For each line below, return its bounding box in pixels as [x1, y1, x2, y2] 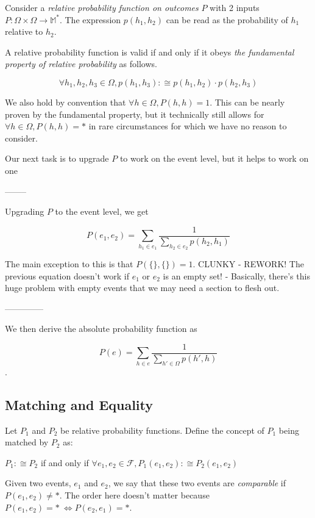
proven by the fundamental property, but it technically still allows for [5, 107, 264, 120]
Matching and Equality [5, 395, 154, 414]
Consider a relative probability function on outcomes [5, 1, 199, 13]
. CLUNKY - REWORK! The [193, 257, 304, 270]
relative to [5, 25, 43, 38]
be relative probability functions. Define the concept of [60, 423, 264, 436]
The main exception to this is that [5, 257, 133, 270]
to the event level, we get [55, 205, 149, 218]
